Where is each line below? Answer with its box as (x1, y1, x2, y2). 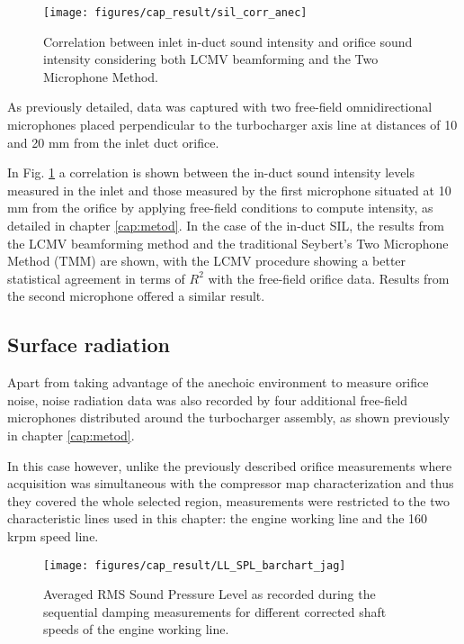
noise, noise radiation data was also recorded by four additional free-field (7, 390, 408, 409)
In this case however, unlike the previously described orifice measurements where (7, 456, 452, 475)
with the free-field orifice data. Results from (208, 268, 450, 287)
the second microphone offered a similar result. (7, 286, 265, 305)
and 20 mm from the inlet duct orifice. (7, 132, 219, 151)
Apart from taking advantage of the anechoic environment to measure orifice (7, 373, 429, 392)
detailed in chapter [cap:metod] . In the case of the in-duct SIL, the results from (7, 216, 444, 234)
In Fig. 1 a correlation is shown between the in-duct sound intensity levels (7, 163, 415, 182)
